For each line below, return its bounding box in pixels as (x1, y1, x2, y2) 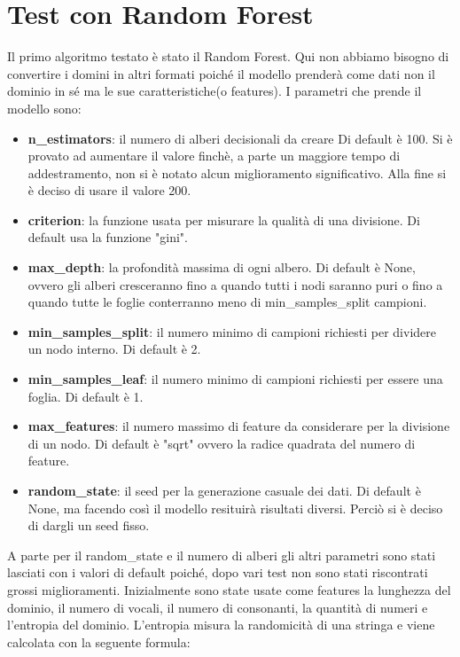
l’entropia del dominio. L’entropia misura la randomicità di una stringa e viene (7, 615, 435, 634)
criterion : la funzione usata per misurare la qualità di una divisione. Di (27, 210, 420, 229)
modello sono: (7, 98, 82, 117)
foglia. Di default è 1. (27, 387, 144, 405)
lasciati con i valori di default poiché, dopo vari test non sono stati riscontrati (7, 563, 428, 582)
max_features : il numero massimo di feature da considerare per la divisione (27, 417, 450, 435)
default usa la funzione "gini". (27, 228, 188, 246)
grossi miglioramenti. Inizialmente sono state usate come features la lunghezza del (7, 580, 451, 598)
